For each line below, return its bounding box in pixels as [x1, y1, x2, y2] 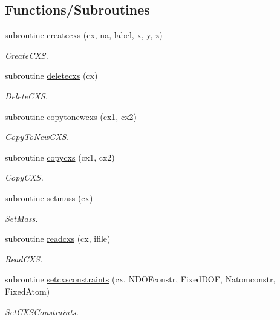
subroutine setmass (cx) [5, 191, 93, 204]
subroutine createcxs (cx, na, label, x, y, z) [5, 28, 163, 41]
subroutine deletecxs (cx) [5, 69, 98, 82]
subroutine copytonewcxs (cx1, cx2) [5, 110, 137, 122]
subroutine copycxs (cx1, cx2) [5, 150, 115, 163]
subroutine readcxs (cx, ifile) [5, 232, 111, 245]
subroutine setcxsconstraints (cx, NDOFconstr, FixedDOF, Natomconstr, [5, 273, 276, 285]
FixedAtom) [5, 284, 50, 297]
